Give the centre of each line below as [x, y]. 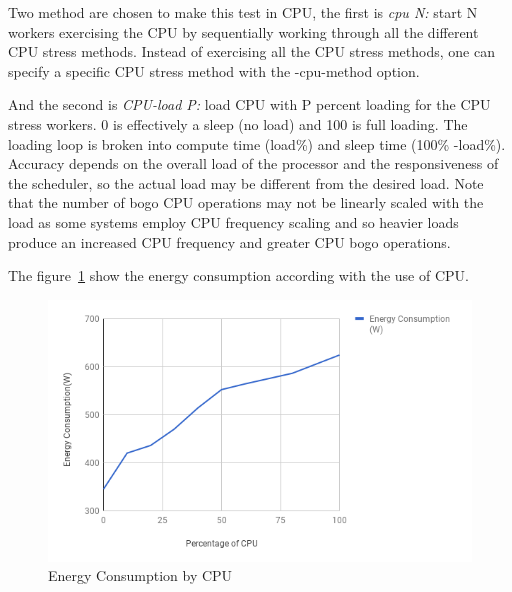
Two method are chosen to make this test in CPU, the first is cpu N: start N [243, 12]
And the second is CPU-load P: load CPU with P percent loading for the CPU [249, 104]
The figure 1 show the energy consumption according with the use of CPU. [238, 275]
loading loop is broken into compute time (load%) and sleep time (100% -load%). [257, 143]
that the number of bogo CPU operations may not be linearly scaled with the [246, 202]
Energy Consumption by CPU [140, 575]
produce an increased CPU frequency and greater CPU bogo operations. [229, 241]
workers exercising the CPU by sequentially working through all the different [243, 31]
